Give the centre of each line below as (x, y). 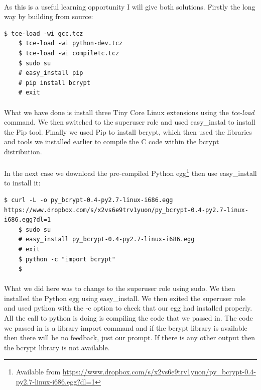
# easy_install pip (51, 73)
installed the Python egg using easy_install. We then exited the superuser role (125, 298)
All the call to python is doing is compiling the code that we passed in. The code (128, 318)
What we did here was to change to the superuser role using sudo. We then (120, 288)
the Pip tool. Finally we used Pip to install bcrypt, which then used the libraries (128, 131)
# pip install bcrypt (54, 83)
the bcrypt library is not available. (57, 347)
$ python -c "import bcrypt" (67, 259)
